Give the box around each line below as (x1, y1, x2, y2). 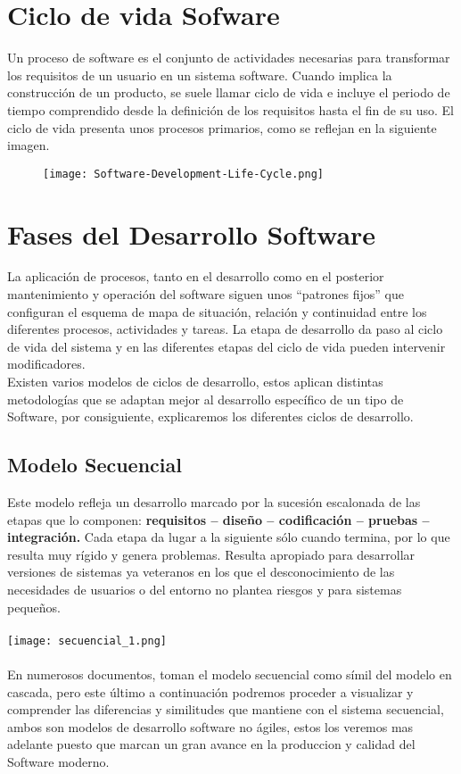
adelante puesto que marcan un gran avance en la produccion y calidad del (7, 735, 416, 753)
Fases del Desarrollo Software (7, 215, 376, 252)
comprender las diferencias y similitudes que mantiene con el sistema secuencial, (7, 700, 444, 719)
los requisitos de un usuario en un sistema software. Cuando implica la (7, 65, 392, 84)
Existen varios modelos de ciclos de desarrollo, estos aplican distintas (7, 372, 383, 391)
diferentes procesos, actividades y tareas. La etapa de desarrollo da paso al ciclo (7, 320, 443, 338)
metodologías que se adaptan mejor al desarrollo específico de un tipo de (7, 389, 404, 408)
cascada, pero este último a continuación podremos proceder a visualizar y (7, 682, 414, 701)
